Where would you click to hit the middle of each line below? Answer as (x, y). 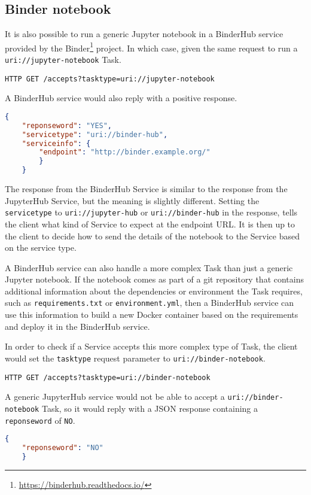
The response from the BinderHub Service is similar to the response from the (146, 189)
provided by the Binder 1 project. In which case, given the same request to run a (151, 47)
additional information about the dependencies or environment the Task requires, (154, 291)
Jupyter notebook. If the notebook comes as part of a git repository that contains (155, 279)
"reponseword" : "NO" (62, 448)
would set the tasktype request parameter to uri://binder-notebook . (135, 358)
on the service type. (41, 247)
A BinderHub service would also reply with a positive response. (121, 98)
